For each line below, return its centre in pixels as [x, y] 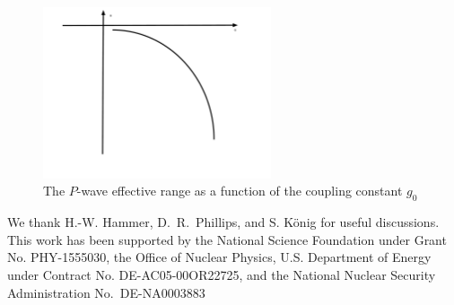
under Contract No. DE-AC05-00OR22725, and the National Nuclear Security [222, 274]
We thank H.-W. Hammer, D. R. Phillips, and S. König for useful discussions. [223, 222]
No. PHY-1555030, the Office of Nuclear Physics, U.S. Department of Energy [219, 257]
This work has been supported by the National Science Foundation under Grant [227, 239]
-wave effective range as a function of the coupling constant [240, 191]
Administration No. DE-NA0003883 [106, 292]
